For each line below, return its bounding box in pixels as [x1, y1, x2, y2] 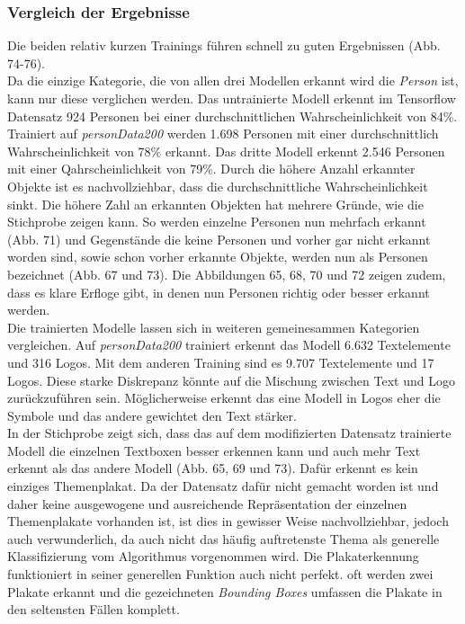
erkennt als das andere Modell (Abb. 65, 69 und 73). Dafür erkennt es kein [7, 459, 418, 477]
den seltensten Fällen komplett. [7, 600, 180, 619]
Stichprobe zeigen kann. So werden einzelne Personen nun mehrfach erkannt [7, 212, 426, 231]
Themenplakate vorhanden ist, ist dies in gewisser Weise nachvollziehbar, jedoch [7, 512, 449, 530]
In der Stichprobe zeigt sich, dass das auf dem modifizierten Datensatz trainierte [7, 423, 452, 442]
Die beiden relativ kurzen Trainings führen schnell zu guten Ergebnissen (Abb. [7, 36, 441, 55]
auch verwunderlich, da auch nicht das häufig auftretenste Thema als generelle [7, 529, 440, 548]
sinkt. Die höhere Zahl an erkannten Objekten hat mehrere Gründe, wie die [7, 194, 424, 213]
